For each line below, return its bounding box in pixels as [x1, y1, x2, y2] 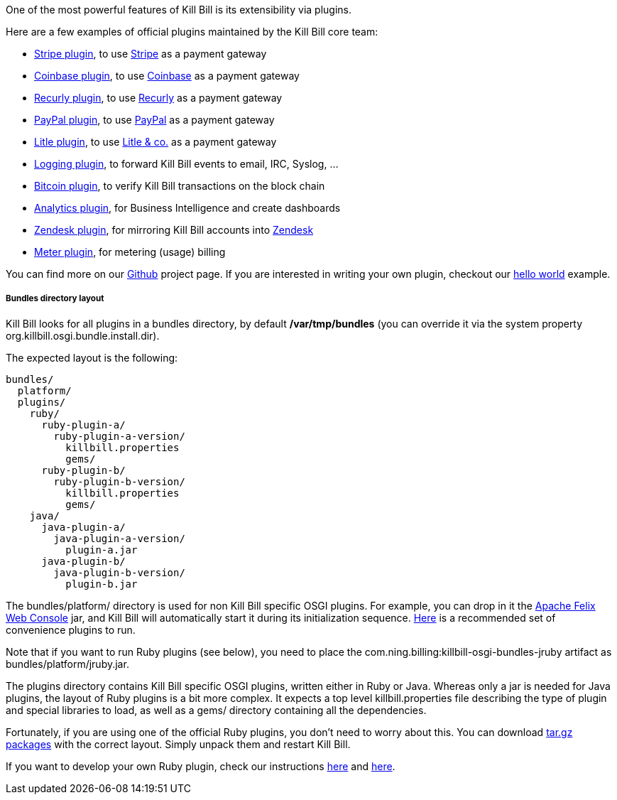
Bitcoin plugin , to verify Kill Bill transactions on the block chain [34, 180, 325, 192]
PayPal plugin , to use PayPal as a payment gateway [34, 114, 275, 126]
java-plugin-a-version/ [53, 532, 185, 544]
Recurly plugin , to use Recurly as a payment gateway [34, 92, 283, 104]
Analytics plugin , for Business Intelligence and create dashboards [34, 202, 341, 214]
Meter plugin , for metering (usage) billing [34, 246, 226, 258]
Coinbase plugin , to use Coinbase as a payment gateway [34, 70, 300, 82]
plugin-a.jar [65, 544, 138, 556]
